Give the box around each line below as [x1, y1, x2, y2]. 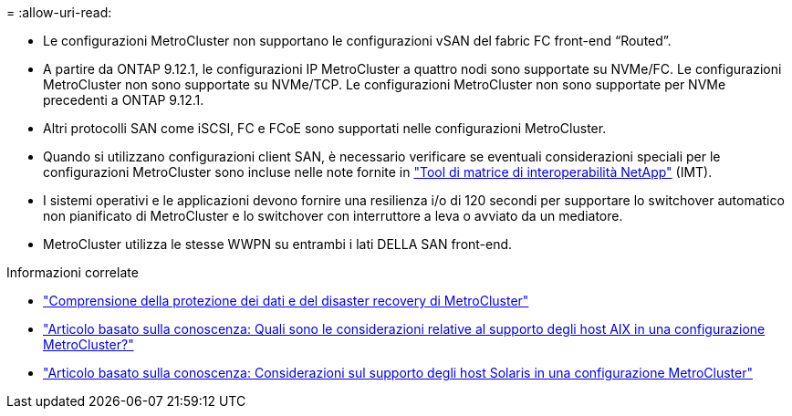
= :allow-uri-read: [6, 5, 112, 20]
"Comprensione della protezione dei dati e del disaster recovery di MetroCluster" [43, 293, 529, 308]
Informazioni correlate [6, 265, 139, 280]
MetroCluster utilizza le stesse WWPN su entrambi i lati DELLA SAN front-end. [43, 236, 513, 252]
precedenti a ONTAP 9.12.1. [43, 92, 204, 108]
